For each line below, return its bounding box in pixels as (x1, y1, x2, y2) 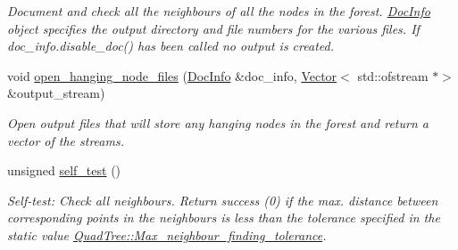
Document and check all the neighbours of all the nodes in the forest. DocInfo (7, 2, 430, 20)
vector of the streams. (7, 131, 124, 149)
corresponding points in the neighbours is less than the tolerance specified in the (7, 208, 440, 227)
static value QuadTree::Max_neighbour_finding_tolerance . (7, 225, 327, 244)
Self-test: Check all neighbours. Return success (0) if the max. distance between (7, 190, 438, 209)
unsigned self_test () (7, 161, 121, 180)
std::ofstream (357, 66, 429, 85)
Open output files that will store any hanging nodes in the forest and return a (7, 113, 429, 132)
